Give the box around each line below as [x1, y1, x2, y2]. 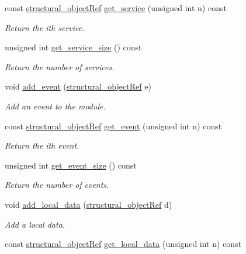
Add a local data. [5, 218, 65, 230]
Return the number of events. [5, 179, 109, 191]
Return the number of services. [5, 60, 115, 73]
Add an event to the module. [5, 99, 106, 112]
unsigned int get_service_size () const [5, 41, 142, 53]
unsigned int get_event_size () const [5, 159, 137, 171]
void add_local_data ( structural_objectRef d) [5, 198, 172, 210]
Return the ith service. [5, 21, 85, 33]
